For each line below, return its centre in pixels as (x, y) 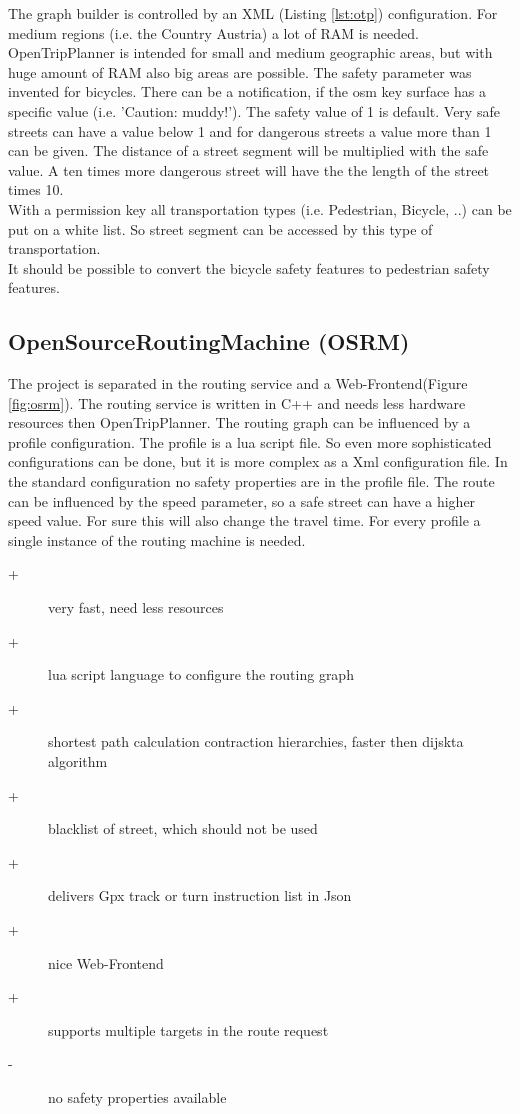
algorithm (78, 761)
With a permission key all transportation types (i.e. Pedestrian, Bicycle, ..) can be (260, 208)
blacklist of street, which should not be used (183, 828)
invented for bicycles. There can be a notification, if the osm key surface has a (247, 91)
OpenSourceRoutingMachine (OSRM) (209, 341)
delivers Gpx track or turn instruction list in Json (200, 895)
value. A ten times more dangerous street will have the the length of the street (249, 169)
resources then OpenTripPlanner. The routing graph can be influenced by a (239, 422)
